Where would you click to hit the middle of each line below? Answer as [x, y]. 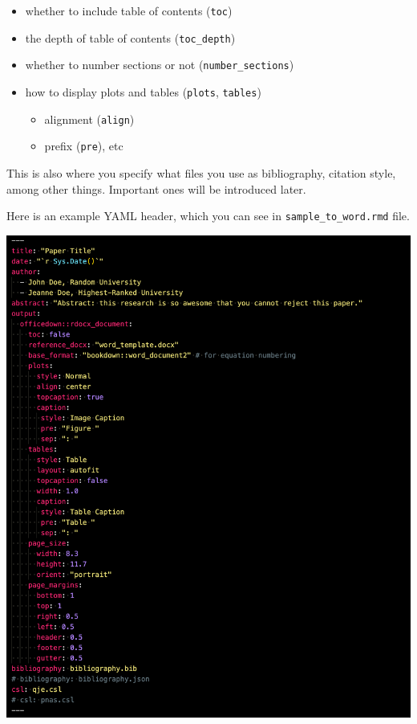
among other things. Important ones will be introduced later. [156, 188]
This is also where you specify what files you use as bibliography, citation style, [201, 172]
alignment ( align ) [89, 119]
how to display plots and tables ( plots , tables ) [143, 91]
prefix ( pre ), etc [84, 146]
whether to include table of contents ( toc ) [129, 10]
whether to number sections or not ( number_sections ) [160, 65]
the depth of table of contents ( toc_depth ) [130, 37]
